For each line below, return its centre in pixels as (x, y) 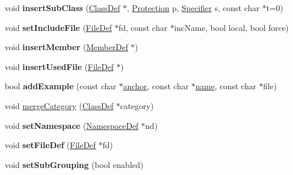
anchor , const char (156, 86)
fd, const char (143, 27)
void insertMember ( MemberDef (66, 47)
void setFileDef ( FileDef (50, 145)
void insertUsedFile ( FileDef (59, 66)
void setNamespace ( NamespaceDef (72, 125)
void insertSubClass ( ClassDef (63, 8)
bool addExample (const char (61, 86)
